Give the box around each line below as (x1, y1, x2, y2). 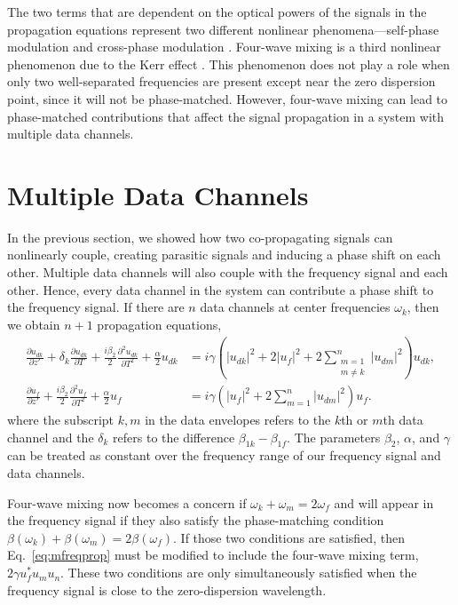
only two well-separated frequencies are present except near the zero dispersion (7, 72, 436, 91)
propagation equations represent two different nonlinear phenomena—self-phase (7, 20, 439, 38)
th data (383, 410, 423, 429)
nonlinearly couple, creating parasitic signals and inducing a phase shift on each (7, 245, 441, 264)
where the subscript (7, 410, 114, 429)
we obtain (7, 314, 60, 333)
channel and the (7, 427, 94, 446)
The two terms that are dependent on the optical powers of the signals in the (7, 3, 427, 20)
